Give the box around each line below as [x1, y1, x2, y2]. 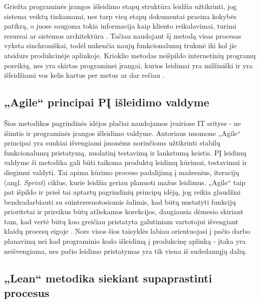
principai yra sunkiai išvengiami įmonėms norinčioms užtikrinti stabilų [4, 137, 220, 148]
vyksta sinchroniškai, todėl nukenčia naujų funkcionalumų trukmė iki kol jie [4, 40, 237, 51]
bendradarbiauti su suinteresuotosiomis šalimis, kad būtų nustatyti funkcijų [4, 196, 236, 207]
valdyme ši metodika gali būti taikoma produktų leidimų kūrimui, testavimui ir [4, 157, 247, 168]
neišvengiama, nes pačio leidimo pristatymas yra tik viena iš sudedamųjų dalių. [4, 245, 247, 256]
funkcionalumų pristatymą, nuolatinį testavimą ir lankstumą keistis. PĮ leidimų [4, 147, 246, 158]
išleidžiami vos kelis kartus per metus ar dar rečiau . [4, 70, 165, 80]
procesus [4, 285, 50, 300]
